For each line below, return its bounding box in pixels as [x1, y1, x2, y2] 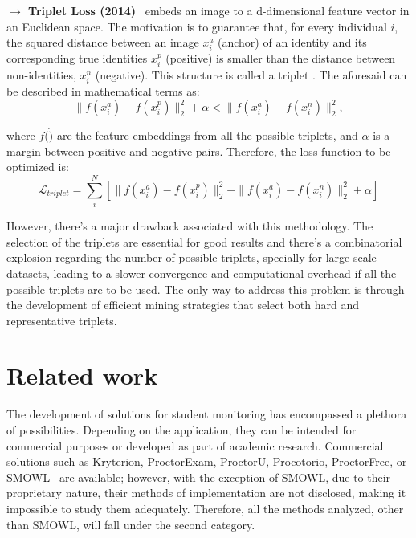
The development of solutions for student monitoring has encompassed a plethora [6, 406, 407, 422]
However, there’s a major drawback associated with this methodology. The [6, 218, 373, 234]
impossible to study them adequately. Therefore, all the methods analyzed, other [6, 499, 404, 516]
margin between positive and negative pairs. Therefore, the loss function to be [6, 142, 391, 159]
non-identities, [6, 66, 76, 83]
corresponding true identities [6, 50, 148, 67]
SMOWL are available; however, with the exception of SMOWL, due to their [6, 468, 391, 485]
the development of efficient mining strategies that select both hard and [6, 296, 359, 313]
